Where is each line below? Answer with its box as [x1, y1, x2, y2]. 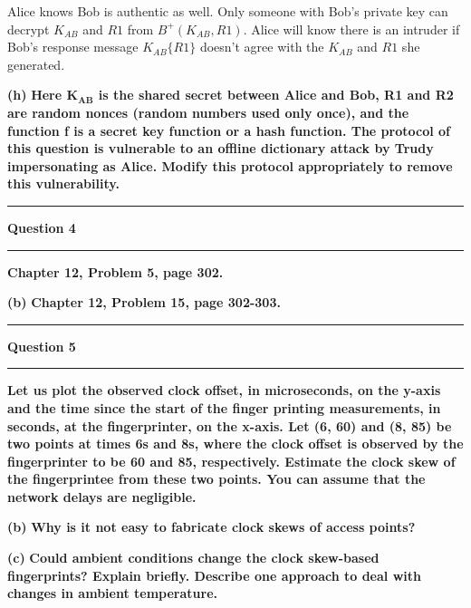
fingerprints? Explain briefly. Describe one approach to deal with [7, 565, 421, 584]
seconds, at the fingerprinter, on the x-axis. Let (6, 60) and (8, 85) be [7, 416, 452, 435]
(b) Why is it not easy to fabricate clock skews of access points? [7, 517, 416, 536]
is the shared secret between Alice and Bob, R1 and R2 [98, 85, 454, 104]
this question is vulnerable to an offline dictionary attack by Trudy [7, 139, 434, 158]
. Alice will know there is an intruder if [243, 19, 460, 38]
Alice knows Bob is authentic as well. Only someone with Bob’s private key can [7, 2, 448, 20]
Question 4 [7, 217, 76, 236]
